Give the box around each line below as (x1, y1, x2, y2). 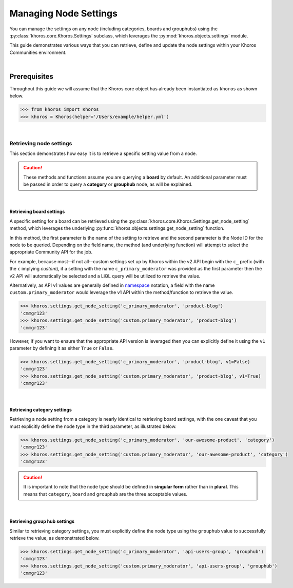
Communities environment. (9, 49, 67, 55)
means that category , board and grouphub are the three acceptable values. (23, 491, 188, 497)
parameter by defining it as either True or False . (9, 345, 114, 351)
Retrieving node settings (9, 140, 72, 147)
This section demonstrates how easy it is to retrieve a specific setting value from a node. (9, 150, 197, 156)
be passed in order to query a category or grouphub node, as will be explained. (23, 181, 192, 187)
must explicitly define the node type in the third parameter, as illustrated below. (9, 423, 177, 429)
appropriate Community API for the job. (9, 249, 92, 255)
